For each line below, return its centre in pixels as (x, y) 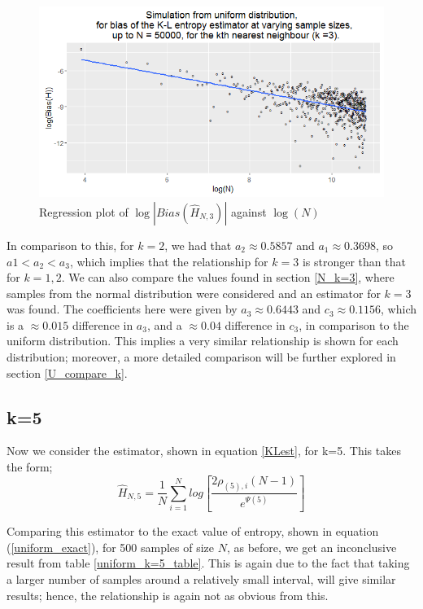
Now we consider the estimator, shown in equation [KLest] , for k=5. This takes (204, 451)
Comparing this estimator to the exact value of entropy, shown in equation (193, 531)
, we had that (198, 245)
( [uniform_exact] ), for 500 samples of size (111, 547)
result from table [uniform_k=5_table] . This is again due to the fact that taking (208, 563)
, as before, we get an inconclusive (312, 547)
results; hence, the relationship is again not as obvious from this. (168, 595)
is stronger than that (354, 261)
